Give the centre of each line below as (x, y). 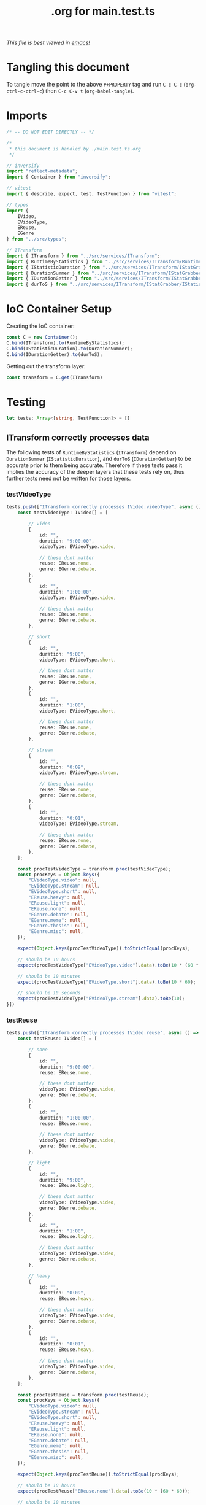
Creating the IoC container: (40, 326)
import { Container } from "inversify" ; (59, 177)
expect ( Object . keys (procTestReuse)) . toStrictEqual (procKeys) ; (98, 1474)
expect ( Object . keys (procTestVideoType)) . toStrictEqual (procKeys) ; (104, 949)
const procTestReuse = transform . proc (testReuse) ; (83, 1395)
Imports (27, 116)
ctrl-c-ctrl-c (25, 91)
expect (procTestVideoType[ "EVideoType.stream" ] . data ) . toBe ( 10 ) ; (101, 999)
